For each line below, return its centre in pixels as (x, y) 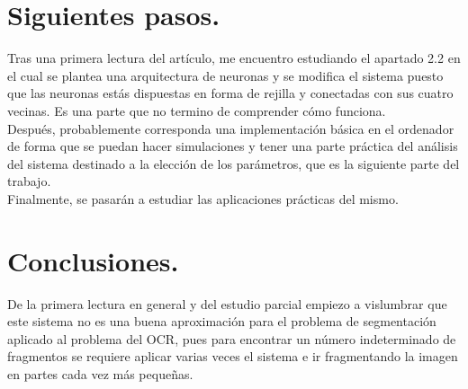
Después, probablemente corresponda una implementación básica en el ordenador (231, 128)
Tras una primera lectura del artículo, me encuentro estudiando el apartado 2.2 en (234, 58)
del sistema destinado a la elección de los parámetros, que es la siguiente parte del (234, 163)
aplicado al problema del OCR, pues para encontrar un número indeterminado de (232, 338)
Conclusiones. (93, 260)
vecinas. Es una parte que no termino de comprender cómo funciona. (197, 110)
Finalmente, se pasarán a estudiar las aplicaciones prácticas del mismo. (203, 198)
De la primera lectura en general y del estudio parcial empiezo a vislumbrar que (227, 303)
